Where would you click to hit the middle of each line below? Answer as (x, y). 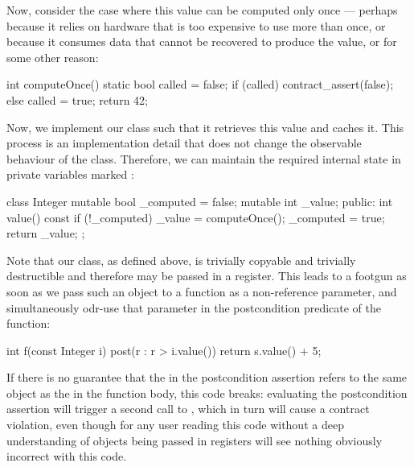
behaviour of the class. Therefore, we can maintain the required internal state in (204, 158)
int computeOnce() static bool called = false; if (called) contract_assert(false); (200, 84)
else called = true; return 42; (77, 99)
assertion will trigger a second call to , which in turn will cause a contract (188, 409)
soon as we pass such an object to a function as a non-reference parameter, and (202, 291)
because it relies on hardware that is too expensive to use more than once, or (196, 25)
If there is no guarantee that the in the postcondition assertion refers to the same (207, 377)
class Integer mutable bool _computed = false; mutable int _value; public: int (200, 201)
